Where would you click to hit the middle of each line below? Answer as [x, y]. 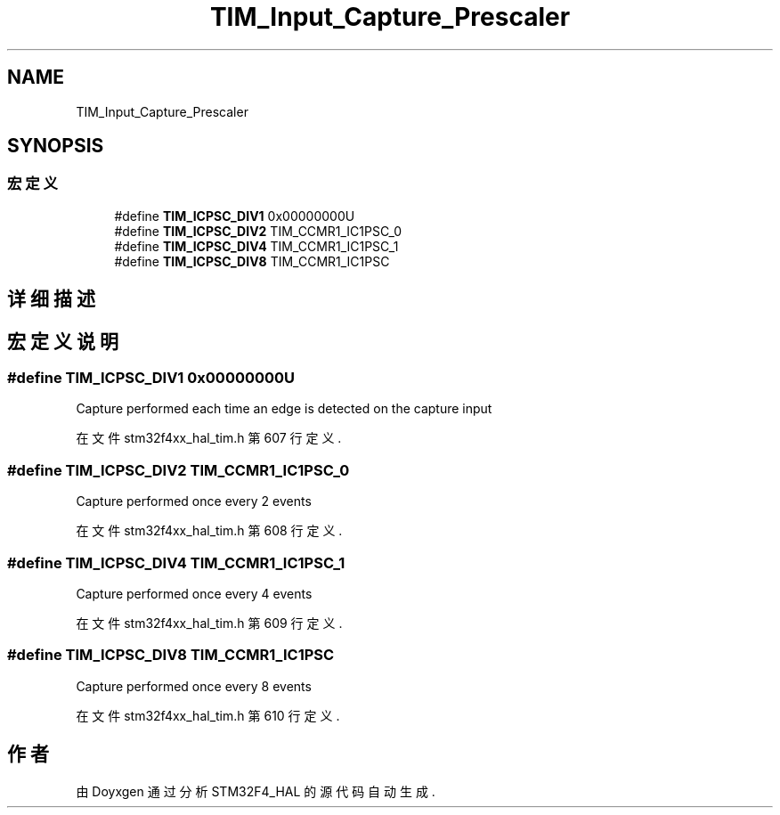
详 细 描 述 [51, 299]
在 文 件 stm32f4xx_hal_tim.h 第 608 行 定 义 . [209, 531]
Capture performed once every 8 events [194, 686]
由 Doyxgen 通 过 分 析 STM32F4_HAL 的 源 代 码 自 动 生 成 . [256, 791]
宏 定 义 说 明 [63, 341]
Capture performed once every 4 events [194, 593]
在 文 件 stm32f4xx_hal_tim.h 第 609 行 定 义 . [209, 623]
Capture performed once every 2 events [194, 501]
